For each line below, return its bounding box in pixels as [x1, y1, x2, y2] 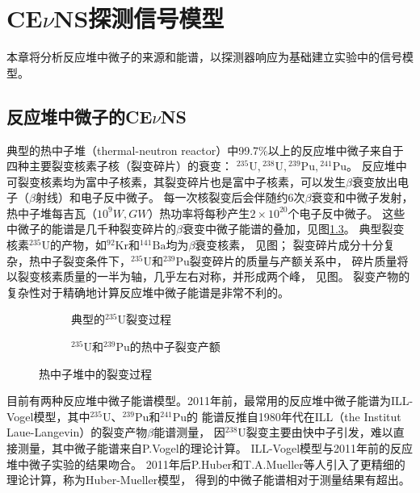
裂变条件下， [62, 252, 131, 269]
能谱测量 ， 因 [153, 424, 225, 441]
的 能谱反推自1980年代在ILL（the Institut [187, 407, 401, 424]
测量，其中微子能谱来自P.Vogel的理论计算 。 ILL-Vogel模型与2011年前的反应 [17, 440, 414, 457]
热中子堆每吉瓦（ [6, 204, 97, 221]
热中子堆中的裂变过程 [39, 365, 152, 382]
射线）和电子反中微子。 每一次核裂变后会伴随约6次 [35, 189, 305, 206]
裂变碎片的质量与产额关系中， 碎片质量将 [189, 252, 409, 269]
